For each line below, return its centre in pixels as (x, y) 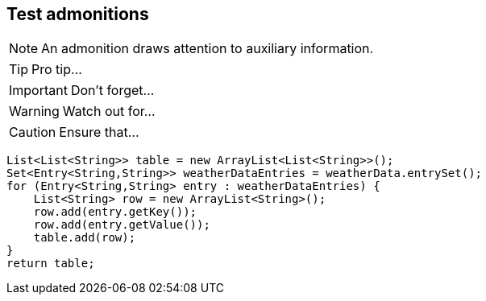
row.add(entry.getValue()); (122, 225)
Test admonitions (78, 14)
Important (38, 91)
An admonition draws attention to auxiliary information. (208, 49)
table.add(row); (85, 238)
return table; (51, 264)
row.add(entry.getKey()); (115, 212)
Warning (34, 111)
